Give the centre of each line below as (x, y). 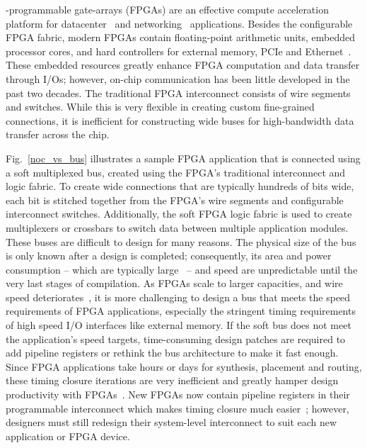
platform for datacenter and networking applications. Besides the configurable (179, 23)
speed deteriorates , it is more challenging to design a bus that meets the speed (178, 297)
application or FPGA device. (68, 436)
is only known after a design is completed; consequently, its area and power (169, 256)
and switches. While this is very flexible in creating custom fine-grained (160, 107)
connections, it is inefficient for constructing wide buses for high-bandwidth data (180, 120)
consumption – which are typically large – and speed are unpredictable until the (182, 269)
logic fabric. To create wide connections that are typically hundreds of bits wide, (180, 186)
